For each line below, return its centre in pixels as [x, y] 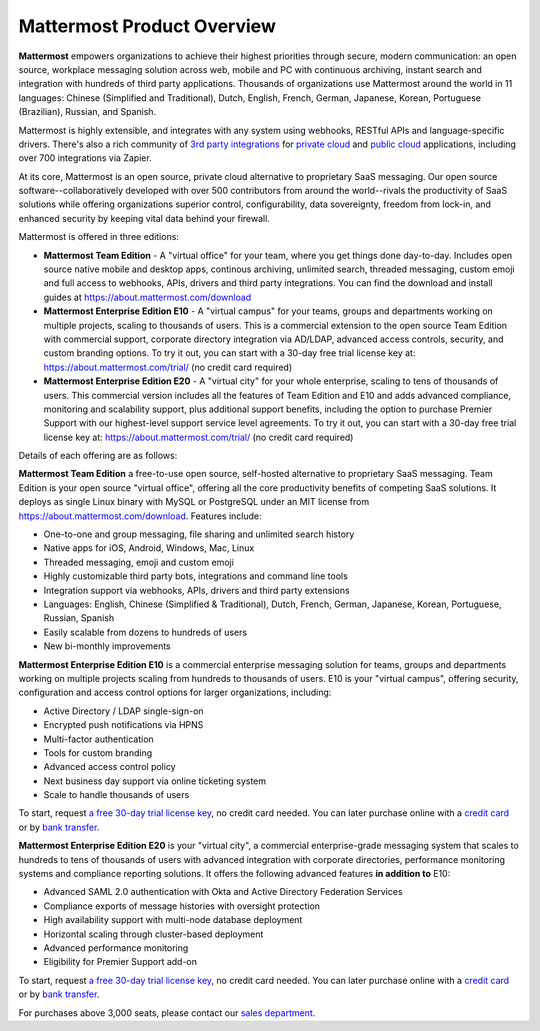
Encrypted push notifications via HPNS [123, 725]
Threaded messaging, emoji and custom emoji [139, 562]
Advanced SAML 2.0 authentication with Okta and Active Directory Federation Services [223, 892]
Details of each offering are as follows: [98, 456]
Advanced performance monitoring [116, 947]
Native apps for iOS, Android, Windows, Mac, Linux [149, 548]
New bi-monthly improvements [107, 646]
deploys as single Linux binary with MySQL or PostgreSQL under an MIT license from [194, 502]
